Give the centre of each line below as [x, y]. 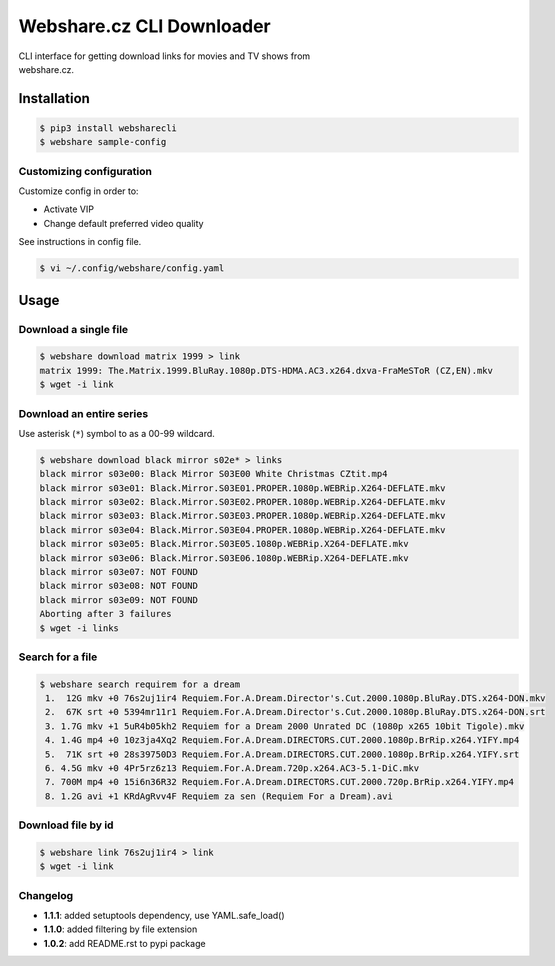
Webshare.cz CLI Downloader [144, 26]
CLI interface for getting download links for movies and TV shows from [164, 56]
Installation [54, 98]
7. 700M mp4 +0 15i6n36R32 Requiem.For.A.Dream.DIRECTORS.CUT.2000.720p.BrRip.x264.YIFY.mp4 [280, 782]
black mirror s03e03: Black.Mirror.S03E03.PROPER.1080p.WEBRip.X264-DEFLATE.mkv [242, 516]
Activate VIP [69, 209]
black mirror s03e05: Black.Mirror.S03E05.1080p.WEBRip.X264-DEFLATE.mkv [224, 544]
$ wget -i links [79, 628]
